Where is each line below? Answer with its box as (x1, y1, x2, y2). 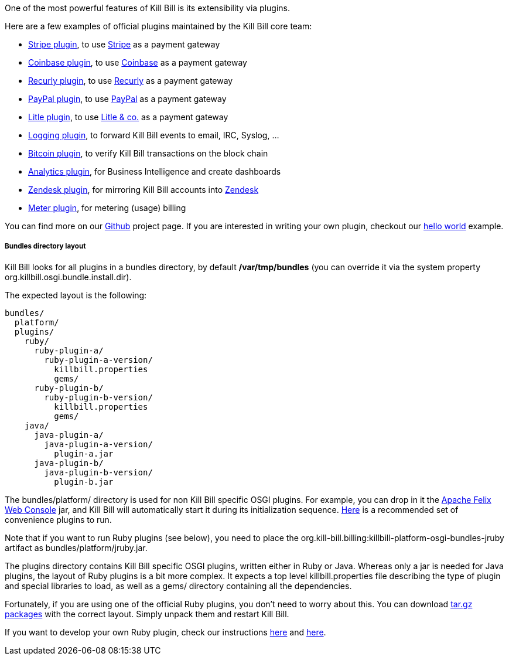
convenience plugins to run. (5, 514, 112, 525)
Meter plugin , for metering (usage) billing (28, 203, 186, 213)
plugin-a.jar (54, 448, 114, 458)
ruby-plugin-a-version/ (44, 355, 153, 365)
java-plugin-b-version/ (44, 467, 153, 477)
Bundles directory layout (5, 242, 86, 251)
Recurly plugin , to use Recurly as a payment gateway (28, 76, 233, 86)
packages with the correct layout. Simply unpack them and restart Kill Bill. (5, 608, 289, 619)
